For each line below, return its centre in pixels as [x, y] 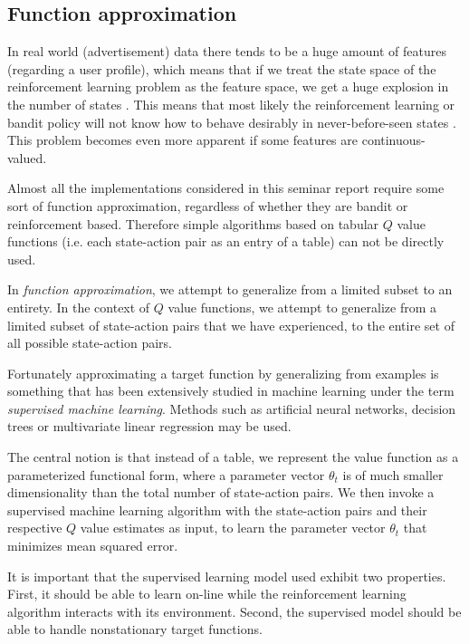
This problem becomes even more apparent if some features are [183, 140]
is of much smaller [393, 474]
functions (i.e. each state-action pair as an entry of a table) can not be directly [226, 241]
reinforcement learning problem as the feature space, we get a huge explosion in [228, 87]
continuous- [393, 140]
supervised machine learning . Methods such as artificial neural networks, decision [232, 408]
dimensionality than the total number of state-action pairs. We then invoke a [221, 492]
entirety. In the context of [79, 307]
